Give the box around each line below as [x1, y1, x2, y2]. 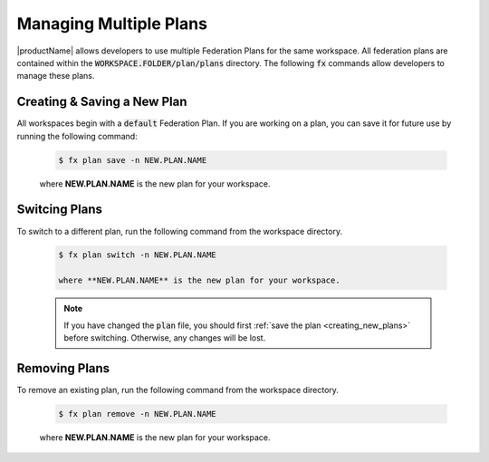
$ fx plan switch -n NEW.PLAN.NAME [58, 250, 216, 260]
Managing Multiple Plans [16, 14, 208, 34]
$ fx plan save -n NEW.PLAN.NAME [58, 155, 207, 165]
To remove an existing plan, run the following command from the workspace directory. [16, 384, 340, 395]
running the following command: [16, 130, 138, 141]
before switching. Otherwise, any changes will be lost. [63, 332, 266, 343]
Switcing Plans [16, 202, 103, 217]
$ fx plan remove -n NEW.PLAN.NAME [58, 409, 216, 419]
